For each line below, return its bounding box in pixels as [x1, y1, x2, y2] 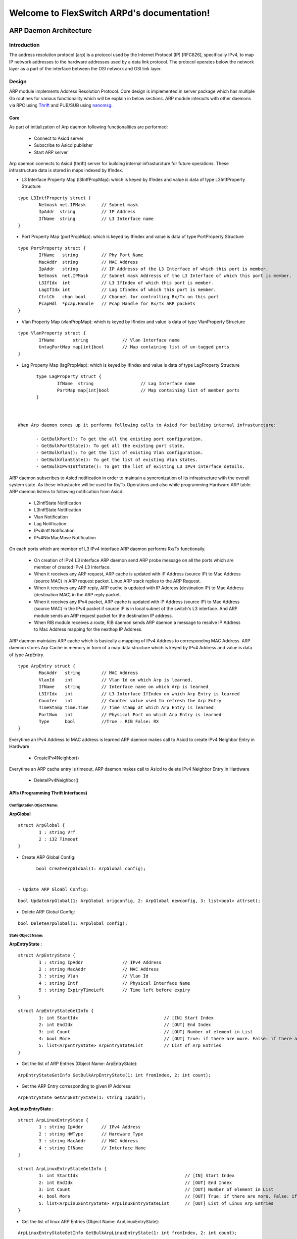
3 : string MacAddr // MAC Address [39, 1138, 138, 1144]
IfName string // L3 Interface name [39, 216, 154, 222]
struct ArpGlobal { [18, 823, 65, 828]
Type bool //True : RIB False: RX [39, 719, 159, 725]
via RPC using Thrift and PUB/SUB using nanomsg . [9, 102, 113, 109]
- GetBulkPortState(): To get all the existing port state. [36, 443, 185, 449]
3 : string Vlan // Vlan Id [39, 973, 148, 979]
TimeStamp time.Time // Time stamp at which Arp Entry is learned [39, 705, 214, 711]
